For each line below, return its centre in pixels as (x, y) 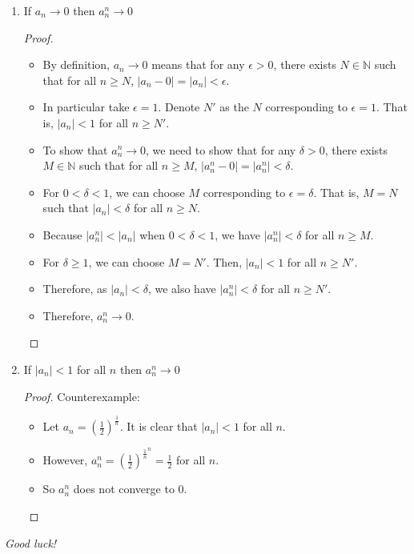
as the (234, 107)
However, (65, 460)
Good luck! (31, 542)
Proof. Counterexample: (82, 396)
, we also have (182, 289)
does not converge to (124, 489)
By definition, (76, 64)
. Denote (179, 107)
